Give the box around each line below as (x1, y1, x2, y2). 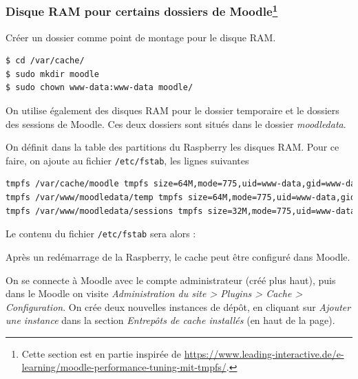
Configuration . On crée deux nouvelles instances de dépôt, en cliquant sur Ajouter (6, 299, 351, 314)
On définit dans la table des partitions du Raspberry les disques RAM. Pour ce (6, 140, 339, 154)
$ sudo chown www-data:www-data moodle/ (6, 83, 193, 93)
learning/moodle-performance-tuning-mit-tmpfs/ (21, 360, 227, 374)
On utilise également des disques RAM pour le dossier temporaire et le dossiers (6, 103, 339, 118)
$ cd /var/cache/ (6, 56, 85, 66)
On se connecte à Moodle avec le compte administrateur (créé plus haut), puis (6, 272, 336, 287)
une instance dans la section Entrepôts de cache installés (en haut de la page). (6, 313, 335, 327)
